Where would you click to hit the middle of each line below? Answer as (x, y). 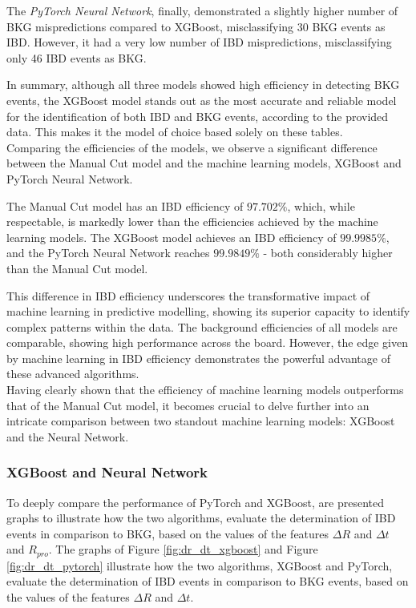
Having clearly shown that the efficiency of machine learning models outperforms (205, 390)
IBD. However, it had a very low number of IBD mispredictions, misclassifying (199, 42)
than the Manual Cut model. (77, 268)
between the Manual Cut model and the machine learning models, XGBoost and (204, 163)
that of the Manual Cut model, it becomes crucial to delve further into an (188, 405)
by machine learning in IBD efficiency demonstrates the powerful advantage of (198, 358)
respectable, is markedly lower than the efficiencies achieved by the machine (192, 221)
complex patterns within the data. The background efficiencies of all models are (202, 326)
